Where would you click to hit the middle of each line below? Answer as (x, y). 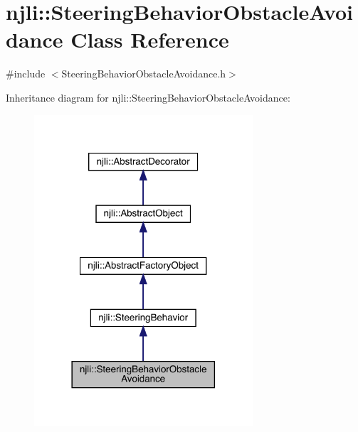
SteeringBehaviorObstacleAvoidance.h (144, 74)
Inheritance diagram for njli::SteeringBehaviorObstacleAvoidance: (148, 97)
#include (26, 74)
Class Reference (150, 39)
